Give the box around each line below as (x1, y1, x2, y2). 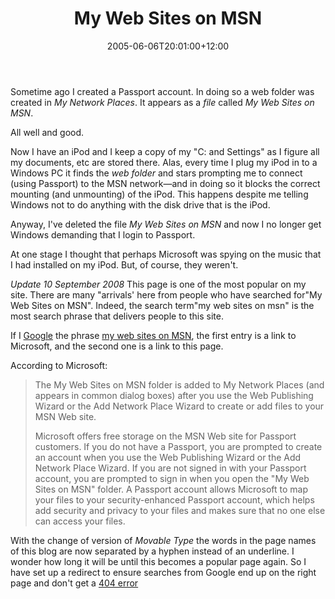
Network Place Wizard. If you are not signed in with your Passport (34, 462, 307, 474)
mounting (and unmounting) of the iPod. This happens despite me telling (10, 188, 309, 200)
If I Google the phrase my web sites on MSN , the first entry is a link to (10, 329, 297, 341)
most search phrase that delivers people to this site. (10, 310, 224, 322)
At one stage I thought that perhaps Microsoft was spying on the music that (10, 248, 322, 260)
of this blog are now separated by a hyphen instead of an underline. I (10, 545, 295, 557)
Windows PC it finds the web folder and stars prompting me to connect (10, 167, 303, 179)
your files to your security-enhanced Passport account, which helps (34, 493, 315, 506)
